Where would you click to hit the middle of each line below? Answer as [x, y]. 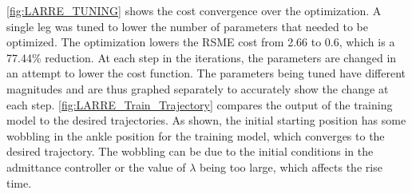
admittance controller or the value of [96, 166]
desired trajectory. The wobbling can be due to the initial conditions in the [190, 151]
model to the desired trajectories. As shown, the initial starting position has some [206, 120]
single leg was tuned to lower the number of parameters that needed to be [188, 26]
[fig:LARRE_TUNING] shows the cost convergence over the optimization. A [194, 10]
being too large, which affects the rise [291, 166]
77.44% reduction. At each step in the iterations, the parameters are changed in [202, 57]
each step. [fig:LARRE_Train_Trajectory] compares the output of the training [200, 104]
